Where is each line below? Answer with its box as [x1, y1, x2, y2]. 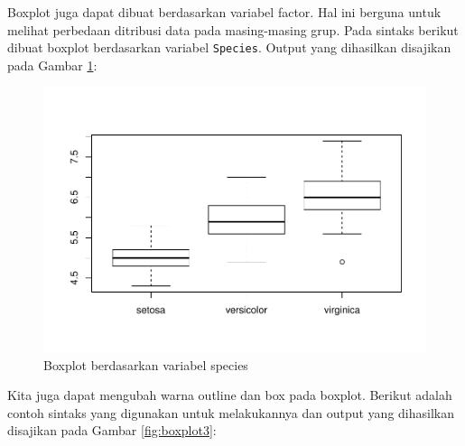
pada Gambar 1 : [7, 55, 98, 74]
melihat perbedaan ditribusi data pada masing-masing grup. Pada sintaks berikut [7, 20, 459, 39]
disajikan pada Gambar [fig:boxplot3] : [7, 421, 217, 440]
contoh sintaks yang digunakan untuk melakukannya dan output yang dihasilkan [7, 403, 454, 422]
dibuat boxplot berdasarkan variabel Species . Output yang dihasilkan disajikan [7, 38, 451, 57]
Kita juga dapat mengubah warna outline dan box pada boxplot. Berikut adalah [7, 386, 452, 404]
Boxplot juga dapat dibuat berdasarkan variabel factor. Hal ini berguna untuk [7, 3, 442, 21]
